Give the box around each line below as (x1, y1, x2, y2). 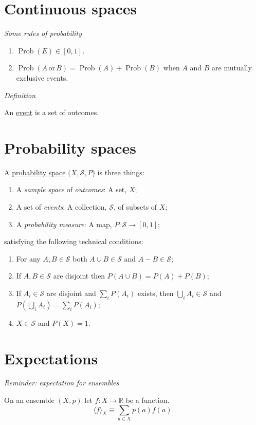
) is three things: (92, 167, 144, 177)
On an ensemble (4, 395, 54, 405)
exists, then (137, 287, 174, 298)
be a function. (125, 395, 170, 405)
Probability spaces (4, 137, 136, 158)
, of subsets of (113, 201, 157, 212)
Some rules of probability (4, 28, 82, 39)
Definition (4, 89, 36, 100)
